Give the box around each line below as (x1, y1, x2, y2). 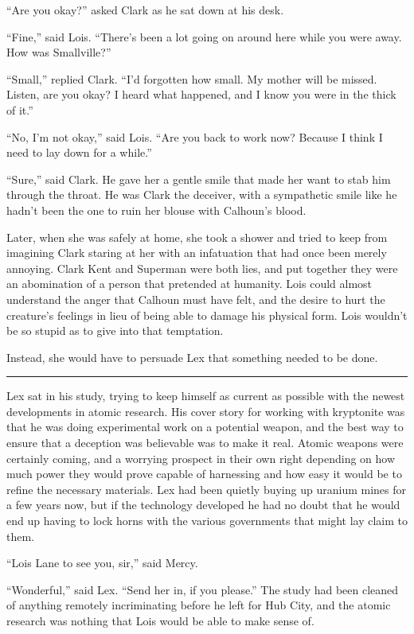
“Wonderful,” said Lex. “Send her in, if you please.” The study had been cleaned (6, 581, 399, 597)
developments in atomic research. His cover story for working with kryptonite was (6, 403, 405, 419)
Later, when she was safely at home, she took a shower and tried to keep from (6, 228, 388, 245)
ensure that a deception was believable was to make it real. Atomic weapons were (6, 434, 404, 451)
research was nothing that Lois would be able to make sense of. (6, 613, 314, 628)
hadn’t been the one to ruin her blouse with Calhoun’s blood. (6, 201, 307, 218)
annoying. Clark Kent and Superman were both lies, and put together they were (6, 259, 398, 276)
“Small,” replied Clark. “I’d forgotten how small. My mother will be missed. (6, 70, 377, 87)
